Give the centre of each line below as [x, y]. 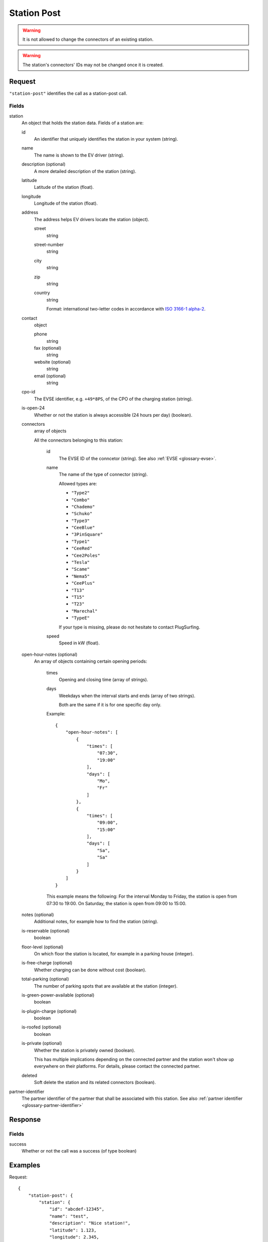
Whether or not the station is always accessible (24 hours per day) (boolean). [113, 415]
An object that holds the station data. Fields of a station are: [83, 123]
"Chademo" [83, 506]
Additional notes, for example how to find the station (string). [96, 922]
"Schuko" [82, 514]
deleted [29, 1075]
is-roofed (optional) [41, 1027]
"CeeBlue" [83, 528]
